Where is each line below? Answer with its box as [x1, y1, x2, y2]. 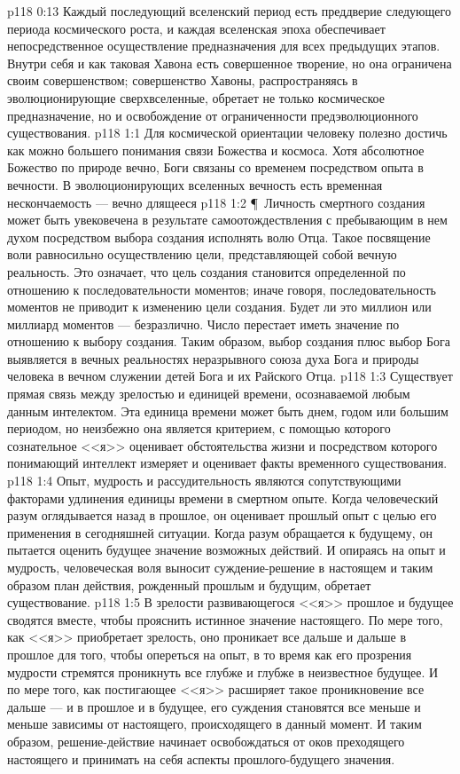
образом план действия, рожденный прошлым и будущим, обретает [7, 575, 371, 594]
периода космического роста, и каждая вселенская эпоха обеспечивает [7, 19, 386, 37]
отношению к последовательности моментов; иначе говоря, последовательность [7, 280, 436, 298]
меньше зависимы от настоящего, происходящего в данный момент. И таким [7, 715, 422, 733]
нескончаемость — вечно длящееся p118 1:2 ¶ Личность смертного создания [7, 193, 425, 211]
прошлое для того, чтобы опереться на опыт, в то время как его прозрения [7, 644, 412, 663]
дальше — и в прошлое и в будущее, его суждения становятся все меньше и [7, 697, 421, 715]
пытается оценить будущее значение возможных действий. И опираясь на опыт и [7, 541, 446, 559]
